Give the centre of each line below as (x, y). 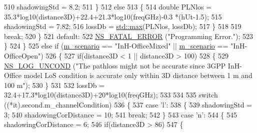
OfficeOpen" (22, 55)
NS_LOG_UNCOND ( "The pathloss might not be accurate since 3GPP (115, 65)
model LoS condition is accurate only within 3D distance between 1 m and (138, 75)
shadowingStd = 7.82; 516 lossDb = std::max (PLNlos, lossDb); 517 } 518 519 (123, 26)
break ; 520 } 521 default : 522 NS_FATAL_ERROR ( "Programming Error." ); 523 (129, 36)
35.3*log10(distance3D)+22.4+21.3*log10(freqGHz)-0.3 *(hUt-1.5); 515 (113, 16)
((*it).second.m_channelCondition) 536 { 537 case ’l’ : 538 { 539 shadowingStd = (128, 104)
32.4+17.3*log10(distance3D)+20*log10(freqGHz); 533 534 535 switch (111, 95)
